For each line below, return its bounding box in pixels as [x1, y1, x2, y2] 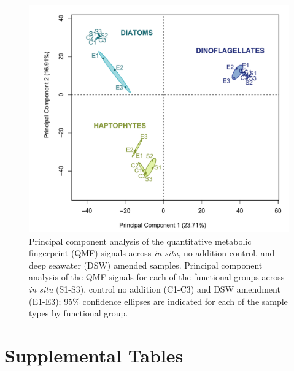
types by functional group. [29, 307, 128, 319]
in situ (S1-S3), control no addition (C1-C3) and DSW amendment [29, 282, 280, 295]
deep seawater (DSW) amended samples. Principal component [29, 258, 263, 271]
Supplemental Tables [4, 342, 184, 367]
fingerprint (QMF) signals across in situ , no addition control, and [29, 247, 275, 259]
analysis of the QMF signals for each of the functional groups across [29, 270, 285, 283]
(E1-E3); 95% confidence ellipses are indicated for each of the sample [29, 294, 288, 307]
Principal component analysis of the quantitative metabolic [29, 234, 252, 247]
